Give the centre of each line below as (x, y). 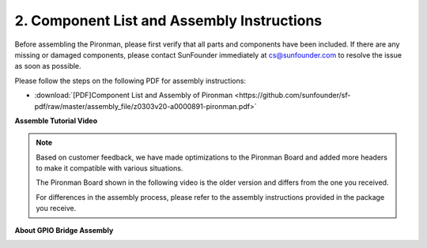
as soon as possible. (48, 66)
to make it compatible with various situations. (110, 168)
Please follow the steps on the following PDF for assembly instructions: (130, 81)
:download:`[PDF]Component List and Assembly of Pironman (134, 96)
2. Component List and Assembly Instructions (168, 21)
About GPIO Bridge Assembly (64, 230)
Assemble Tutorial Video (56, 120)
